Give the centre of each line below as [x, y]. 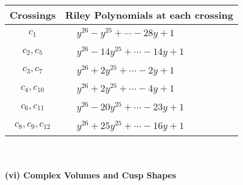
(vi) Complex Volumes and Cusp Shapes [91, 175]
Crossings [33, 15]
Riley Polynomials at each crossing [149, 15]
